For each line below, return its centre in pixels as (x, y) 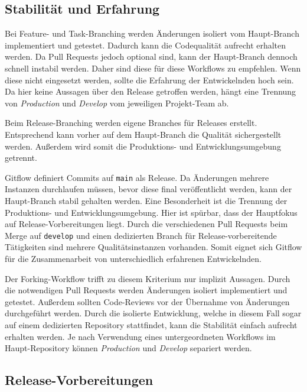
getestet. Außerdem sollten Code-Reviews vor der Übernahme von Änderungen (147, 301)
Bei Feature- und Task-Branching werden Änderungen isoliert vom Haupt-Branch (152, 33)
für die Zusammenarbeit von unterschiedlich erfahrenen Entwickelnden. (133, 259)
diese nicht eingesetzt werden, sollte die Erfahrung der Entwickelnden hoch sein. (149, 80)
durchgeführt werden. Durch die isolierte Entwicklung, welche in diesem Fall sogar (153, 313)
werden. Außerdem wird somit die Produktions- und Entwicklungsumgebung (143, 146)
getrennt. (21, 158)
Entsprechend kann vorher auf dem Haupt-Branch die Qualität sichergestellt (143, 134)
